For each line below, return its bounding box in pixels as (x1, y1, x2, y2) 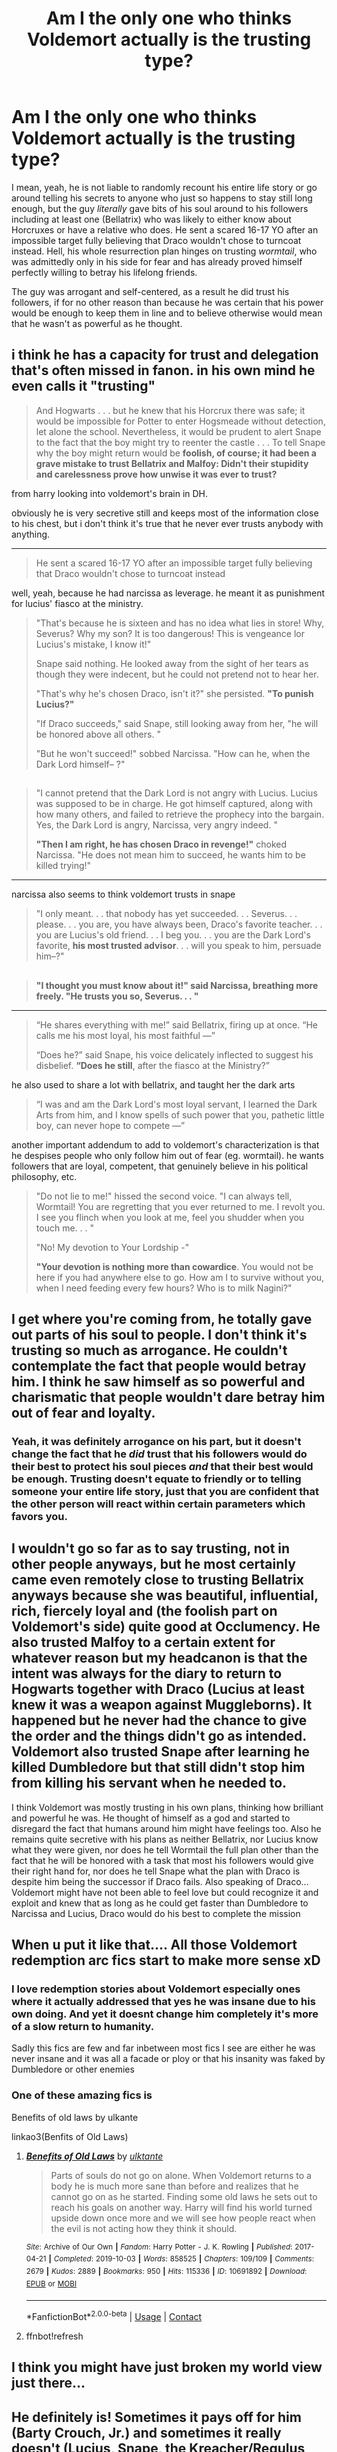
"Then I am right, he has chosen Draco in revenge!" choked (35, 838, 288, 851)
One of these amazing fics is (11, 2088, 153, 2102)
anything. (11, 528, 51, 540)
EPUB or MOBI (25, 2278, 78, 2289)
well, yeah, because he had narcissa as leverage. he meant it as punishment (11, 587, 326, 599)
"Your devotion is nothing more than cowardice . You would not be (35, 1260, 314, 1272)
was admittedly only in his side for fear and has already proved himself (11, 255, 303, 267)
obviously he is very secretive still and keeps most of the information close (11, 507, 319, 519)
